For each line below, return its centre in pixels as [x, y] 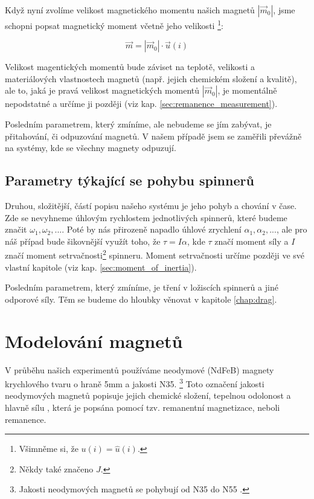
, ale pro [292, 229]
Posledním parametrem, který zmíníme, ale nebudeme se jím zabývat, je [138, 124]
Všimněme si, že [49, 449]
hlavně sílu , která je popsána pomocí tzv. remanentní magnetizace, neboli [143, 407]
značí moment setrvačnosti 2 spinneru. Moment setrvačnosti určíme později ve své [155, 254]
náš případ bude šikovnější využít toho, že [83, 241]
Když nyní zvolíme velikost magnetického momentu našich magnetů [130, 10]
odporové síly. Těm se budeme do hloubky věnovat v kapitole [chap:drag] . [141, 299]
